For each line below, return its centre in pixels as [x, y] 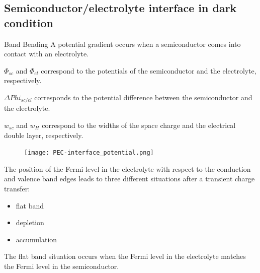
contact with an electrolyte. [47, 54]
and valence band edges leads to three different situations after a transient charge [129, 179]
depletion [30, 222]
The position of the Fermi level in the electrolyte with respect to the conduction [127, 168]
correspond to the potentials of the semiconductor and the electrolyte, [149, 70]
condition [29, 22]
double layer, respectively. [44, 135]
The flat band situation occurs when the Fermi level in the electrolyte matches [125, 256]
